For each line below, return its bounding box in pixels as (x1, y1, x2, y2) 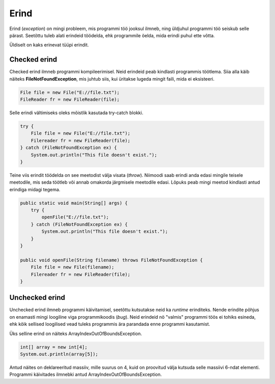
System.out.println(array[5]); (20, 351, 99, 357)
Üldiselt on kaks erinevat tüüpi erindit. (9, 42, 89, 48)
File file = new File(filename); (31, 264, 115, 270)
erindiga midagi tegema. (9, 186, 61, 192)
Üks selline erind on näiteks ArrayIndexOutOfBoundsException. (9, 330, 142, 337)
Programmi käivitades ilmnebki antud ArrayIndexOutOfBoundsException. (9, 371, 162, 377)
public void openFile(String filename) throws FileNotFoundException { (20, 257, 203, 263)
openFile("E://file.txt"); (41, 214, 109, 220)
